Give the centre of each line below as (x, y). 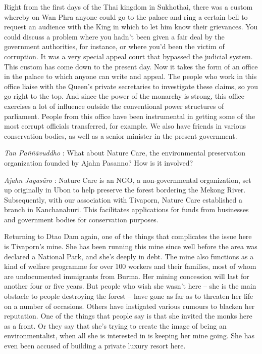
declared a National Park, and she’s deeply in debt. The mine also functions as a (129, 256)
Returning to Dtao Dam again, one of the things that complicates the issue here (128, 236)
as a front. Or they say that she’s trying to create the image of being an (115, 325)
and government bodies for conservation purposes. (81, 219)
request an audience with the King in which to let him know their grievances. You (131, 27)
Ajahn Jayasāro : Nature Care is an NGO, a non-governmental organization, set (128, 180)
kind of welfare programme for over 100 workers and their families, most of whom (130, 266)
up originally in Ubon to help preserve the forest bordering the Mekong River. (125, 190)
